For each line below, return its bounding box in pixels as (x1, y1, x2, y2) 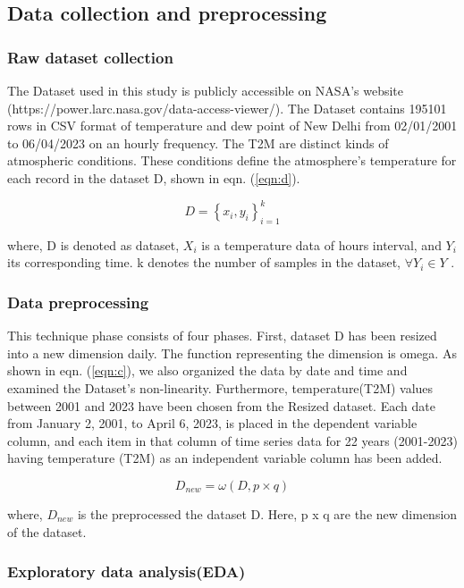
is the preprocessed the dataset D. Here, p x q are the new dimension (77, 505, 458, 524)
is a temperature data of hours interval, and (201, 235, 442, 254)
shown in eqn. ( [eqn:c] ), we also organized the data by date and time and (7, 361, 408, 380)
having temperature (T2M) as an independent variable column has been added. (7, 449, 443, 467)
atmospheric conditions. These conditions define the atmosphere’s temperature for (7, 151, 457, 170)
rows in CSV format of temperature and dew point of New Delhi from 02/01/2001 (7, 116, 458, 135)
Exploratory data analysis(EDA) (7, 560, 246, 583)
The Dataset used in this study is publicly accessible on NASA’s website (7, 81, 404, 99)
